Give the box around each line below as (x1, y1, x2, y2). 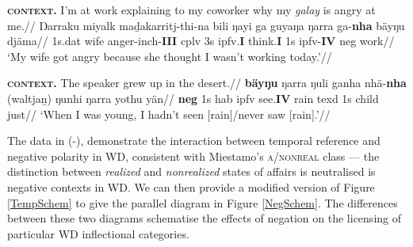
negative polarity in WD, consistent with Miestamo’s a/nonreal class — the (7, 147, 380, 164)
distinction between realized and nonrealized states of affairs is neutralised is (7, 163, 376, 180)
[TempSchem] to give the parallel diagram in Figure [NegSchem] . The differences (7, 194, 398, 211)
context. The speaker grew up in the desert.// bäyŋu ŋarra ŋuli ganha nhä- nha (7, 74, 407, 91)
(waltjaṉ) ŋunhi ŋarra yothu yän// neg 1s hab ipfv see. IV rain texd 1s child (7, 89, 379, 106)
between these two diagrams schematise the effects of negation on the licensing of (7, 210, 402, 226)
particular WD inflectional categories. (7, 225, 189, 241)
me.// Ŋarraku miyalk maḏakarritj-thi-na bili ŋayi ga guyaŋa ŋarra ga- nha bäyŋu (7, 17, 405, 33)
